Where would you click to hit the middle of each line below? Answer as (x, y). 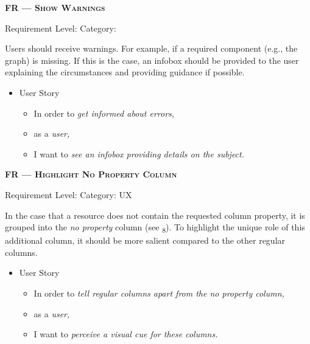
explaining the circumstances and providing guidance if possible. (125, 72)
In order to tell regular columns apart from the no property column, (159, 293)
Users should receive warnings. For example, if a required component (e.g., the (151, 48)
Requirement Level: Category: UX (69, 194)
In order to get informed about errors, (104, 113)
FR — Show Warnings (55, 7)
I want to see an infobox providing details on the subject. (139, 153)
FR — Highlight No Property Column (91, 174)
